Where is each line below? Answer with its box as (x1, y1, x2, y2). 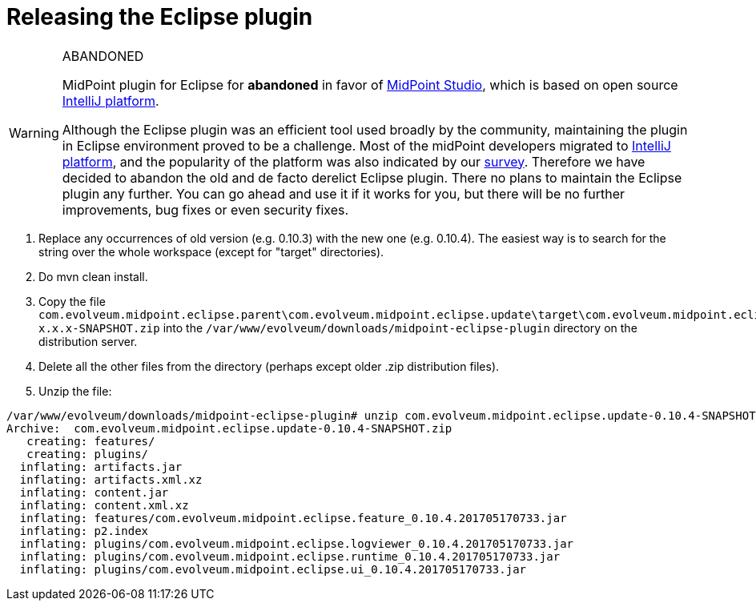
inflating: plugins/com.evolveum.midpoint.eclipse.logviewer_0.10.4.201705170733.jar (19, 537, 574, 550)
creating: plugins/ (26, 447, 149, 460)
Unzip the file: (38, 384, 112, 398)
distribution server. (38, 334, 138, 348)
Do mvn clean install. (38, 269, 148, 283)
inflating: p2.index (19, 524, 149, 537)
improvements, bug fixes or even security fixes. (62, 201, 349, 218)
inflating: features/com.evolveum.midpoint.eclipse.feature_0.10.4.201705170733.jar (19, 511, 567, 525)
